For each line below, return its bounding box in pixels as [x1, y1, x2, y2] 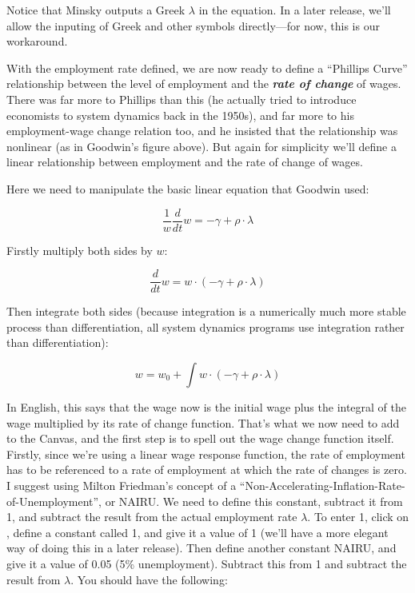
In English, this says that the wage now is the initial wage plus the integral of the [6, 399, 407, 416]
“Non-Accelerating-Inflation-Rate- [239, 477, 405, 493]
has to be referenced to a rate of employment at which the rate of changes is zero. [6, 461, 407, 478]
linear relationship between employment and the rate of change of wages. [6, 153, 363, 170]
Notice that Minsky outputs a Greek [6, 2, 186, 18]
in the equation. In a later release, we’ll [198, 2, 391, 18]
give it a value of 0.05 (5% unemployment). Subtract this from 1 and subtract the [6, 555, 407, 571]
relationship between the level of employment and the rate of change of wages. [6, 75, 401, 92]
